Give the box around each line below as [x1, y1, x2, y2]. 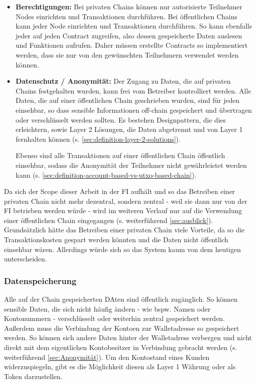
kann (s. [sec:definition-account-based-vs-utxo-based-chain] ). [15, 169, 196, 180]
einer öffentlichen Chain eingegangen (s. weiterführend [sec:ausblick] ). [4, 215, 213, 225]
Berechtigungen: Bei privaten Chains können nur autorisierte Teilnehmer [15, 1, 243, 11]
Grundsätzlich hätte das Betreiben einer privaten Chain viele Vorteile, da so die [4, 224, 245, 235]
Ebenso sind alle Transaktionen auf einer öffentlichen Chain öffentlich [15, 150, 225, 160]
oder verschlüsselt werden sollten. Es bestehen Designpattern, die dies [15, 114, 226, 125]
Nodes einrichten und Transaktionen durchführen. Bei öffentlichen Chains [15, 11, 237, 21]
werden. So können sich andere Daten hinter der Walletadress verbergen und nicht [4, 332, 252, 343]
